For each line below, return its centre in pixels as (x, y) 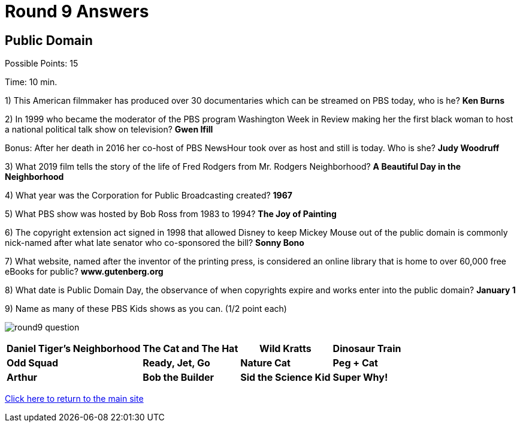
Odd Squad (33, 363)
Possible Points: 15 (42, 64)
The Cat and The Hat (191, 349)
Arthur (22, 378)
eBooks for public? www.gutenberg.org (84, 272)
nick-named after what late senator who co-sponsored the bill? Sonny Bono (155, 243)
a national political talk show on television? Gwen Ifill (109, 130)
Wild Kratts (285, 349)
